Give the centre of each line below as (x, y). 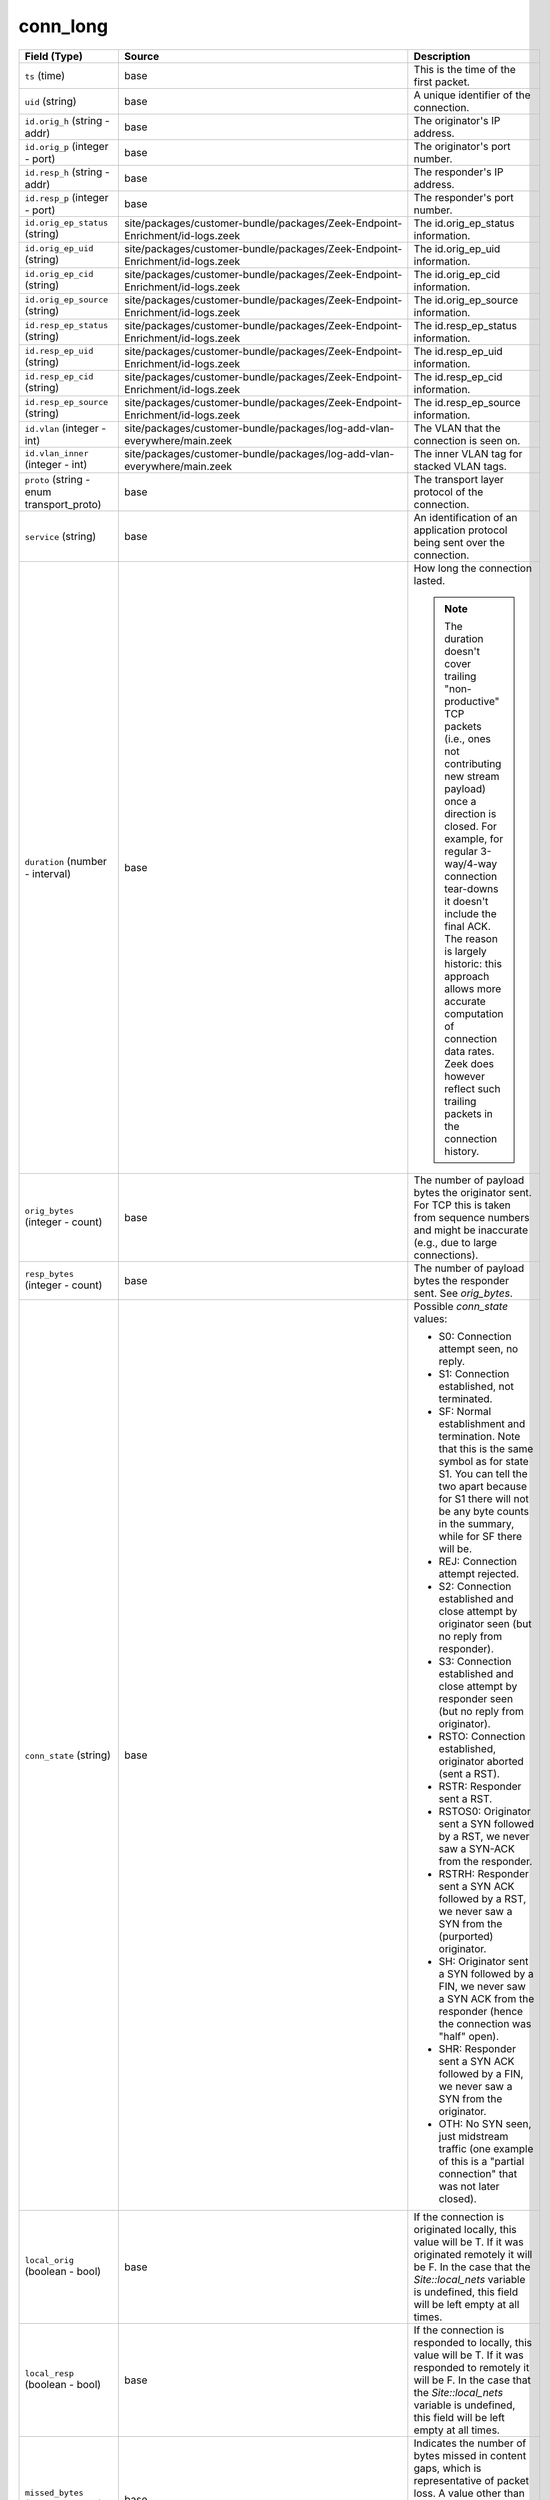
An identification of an (465, 517)
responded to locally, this (473, 2342)
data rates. (469, 1051)
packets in (469, 1113)
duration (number (65, 861)
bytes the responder (461, 1280)
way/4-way (471, 863)
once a (460, 801)
